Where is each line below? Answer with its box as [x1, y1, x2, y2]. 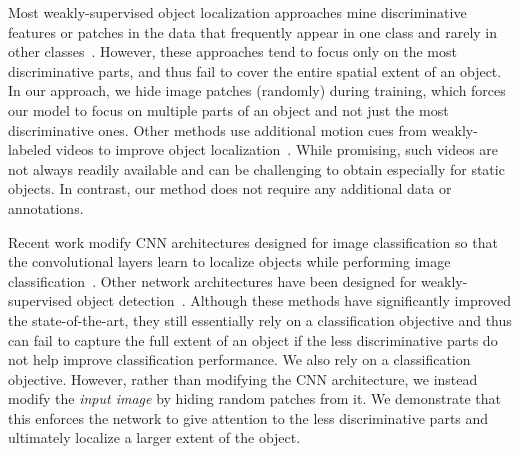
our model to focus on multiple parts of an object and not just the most [8, 99, 449, 120]
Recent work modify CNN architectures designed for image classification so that [8, 231, 498, 252]
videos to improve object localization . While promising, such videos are [55, 139, 499, 160]
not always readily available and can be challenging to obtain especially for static [8, 158, 505, 179]
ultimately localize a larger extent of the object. [8, 427, 301, 448]
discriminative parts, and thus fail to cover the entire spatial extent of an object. [8, 60, 502, 81]
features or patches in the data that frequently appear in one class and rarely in [8, 21, 498, 42]
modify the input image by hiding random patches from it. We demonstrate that [8, 388, 501, 409]
